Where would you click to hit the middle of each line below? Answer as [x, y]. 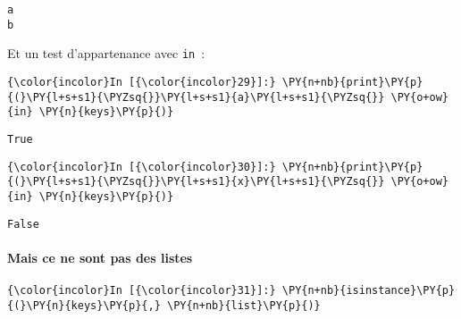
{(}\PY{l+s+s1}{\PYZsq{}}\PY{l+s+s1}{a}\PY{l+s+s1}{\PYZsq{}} [196, 97]
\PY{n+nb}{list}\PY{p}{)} [243, 305]
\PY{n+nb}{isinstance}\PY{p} [369, 291]
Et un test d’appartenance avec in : [106, 53]
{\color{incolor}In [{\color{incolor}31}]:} [142, 291]
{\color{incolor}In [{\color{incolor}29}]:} [142, 82]
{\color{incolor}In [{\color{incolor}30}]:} [142, 167]
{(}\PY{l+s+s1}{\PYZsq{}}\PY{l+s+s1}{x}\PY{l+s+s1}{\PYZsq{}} [196, 182]
